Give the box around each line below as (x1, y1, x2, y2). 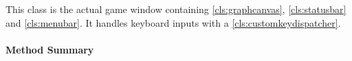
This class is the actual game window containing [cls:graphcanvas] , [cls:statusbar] (5, 2, 346, 16)
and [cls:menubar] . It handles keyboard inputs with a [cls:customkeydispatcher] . (5, 15, 341, 29)
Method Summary (5, 42, 94, 56)
